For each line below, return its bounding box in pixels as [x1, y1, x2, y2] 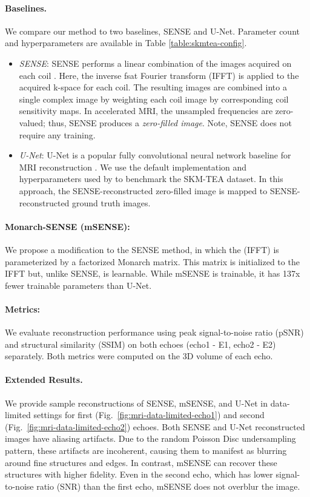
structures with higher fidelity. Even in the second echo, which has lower [5, 468, 273, 481]
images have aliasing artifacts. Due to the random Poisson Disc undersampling [5, 432, 296, 445]
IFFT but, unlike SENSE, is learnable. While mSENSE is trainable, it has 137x [5, 267, 300, 280]
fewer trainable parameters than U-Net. [5, 279, 152, 291]
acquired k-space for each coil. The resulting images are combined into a [19, 81, 287, 93]
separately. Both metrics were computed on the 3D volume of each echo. [5, 350, 273, 362]
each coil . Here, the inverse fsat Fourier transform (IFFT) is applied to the [19, 69, 299, 81]
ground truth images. [72, 196, 151, 209]
